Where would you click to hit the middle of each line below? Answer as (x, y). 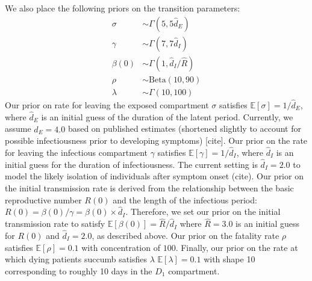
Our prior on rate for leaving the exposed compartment (107, 104)
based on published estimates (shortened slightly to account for (184, 128)
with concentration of (121, 247)
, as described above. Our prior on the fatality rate (186, 236)
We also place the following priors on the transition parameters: (123, 8)
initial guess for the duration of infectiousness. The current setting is (131, 164)
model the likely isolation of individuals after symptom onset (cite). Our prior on (154, 176)
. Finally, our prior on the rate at (237, 247)
